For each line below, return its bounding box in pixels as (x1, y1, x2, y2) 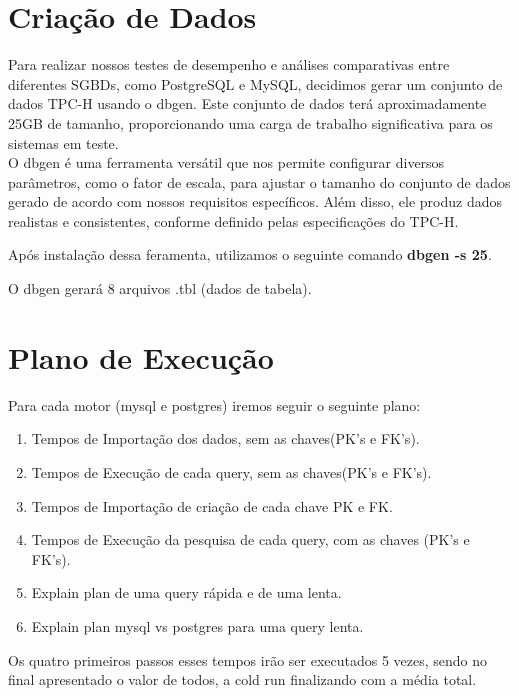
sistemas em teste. (8, 132, 119, 153)
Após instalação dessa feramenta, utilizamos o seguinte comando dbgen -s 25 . (8, 244, 492, 265)
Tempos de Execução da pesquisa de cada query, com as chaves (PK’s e (31, 529, 470, 550)
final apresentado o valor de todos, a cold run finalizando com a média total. (8, 669, 477, 690)
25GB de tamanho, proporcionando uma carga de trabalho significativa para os (8, 112, 493, 133)
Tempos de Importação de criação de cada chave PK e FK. (31, 495, 393, 516)
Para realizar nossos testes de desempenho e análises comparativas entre (8, 54, 450, 75)
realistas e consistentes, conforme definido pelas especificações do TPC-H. (8, 210, 459, 231)
